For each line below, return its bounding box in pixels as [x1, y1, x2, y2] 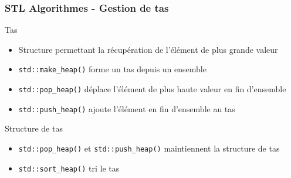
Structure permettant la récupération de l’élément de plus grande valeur [18, 43, 278, 55]
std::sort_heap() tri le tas [18, 162, 120, 174]
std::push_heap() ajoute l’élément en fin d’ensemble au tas [18, 102, 235, 115]
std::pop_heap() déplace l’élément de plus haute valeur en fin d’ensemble [18, 83, 286, 95]
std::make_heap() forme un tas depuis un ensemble [18, 63, 207, 75]
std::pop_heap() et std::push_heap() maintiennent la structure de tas [18, 142, 280, 154]
